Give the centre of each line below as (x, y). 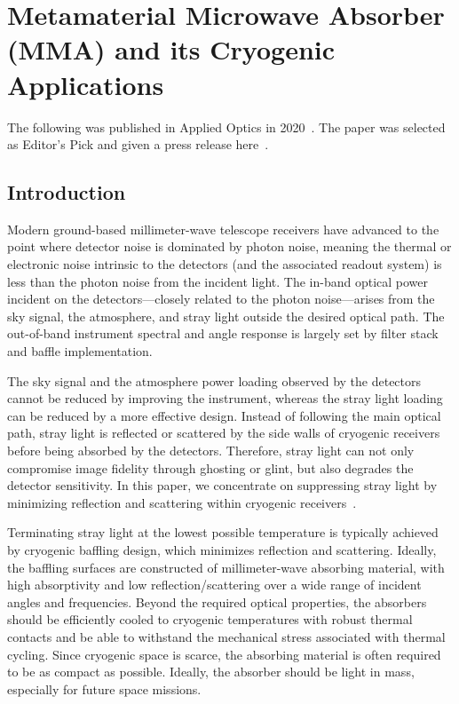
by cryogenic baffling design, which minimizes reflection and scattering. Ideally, (222, 549)
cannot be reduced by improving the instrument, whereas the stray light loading (225, 398)
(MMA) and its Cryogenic (171, 49)
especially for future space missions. (104, 688)
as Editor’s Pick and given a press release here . (138, 144)
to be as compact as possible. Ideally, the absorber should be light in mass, (211, 672)
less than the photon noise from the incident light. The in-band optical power (218, 281)
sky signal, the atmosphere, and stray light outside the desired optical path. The (226, 316)
